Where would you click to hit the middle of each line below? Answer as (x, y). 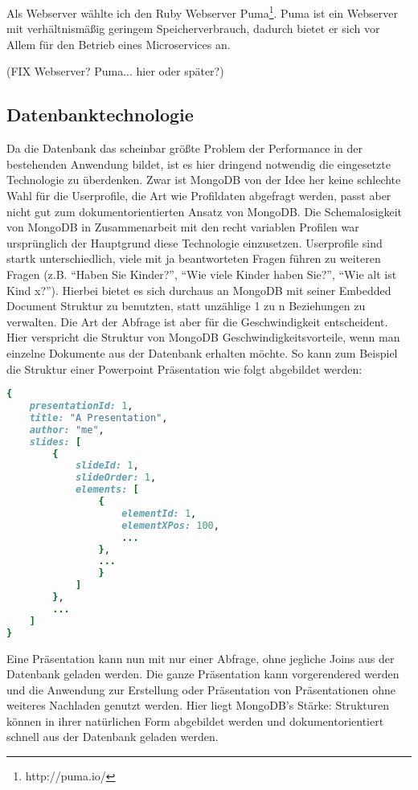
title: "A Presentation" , (98, 418)
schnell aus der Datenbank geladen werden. (113, 737)
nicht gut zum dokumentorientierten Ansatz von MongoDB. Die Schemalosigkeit (204, 211)
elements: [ (107, 490)
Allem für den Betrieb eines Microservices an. (119, 44)
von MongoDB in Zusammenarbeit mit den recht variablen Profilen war (183, 227)
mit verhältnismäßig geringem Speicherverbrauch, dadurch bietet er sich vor (193, 29)
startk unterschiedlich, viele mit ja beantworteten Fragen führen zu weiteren (194, 258)
